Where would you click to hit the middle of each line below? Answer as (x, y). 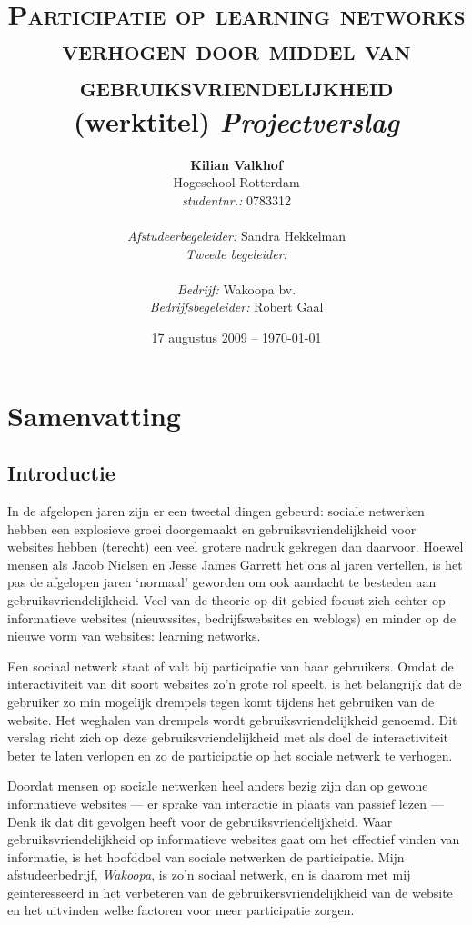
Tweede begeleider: (236, 253)
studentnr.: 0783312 (236, 199)
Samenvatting (94, 415)
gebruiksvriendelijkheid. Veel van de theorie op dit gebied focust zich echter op (226, 599)
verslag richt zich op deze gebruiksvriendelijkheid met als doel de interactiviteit (228, 737)
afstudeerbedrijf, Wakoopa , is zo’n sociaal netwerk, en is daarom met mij (209, 875)
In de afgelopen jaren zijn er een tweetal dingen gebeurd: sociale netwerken (216, 511)
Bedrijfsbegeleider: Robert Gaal (236, 307)
